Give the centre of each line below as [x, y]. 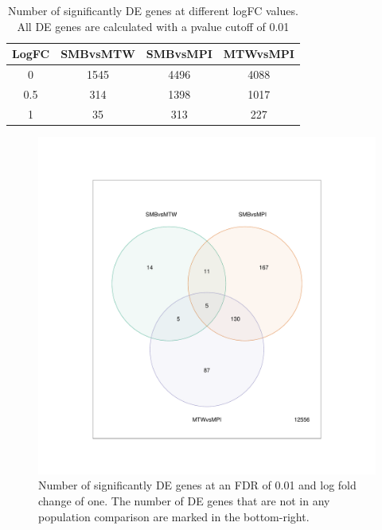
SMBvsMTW [98, 54]
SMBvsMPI [179, 54]
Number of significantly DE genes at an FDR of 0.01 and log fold [197, 485]
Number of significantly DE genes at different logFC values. [153, 10]
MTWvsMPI [259, 54]
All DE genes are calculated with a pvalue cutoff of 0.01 [153, 26]
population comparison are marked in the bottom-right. [174, 516]
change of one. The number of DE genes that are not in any [184, 501]
